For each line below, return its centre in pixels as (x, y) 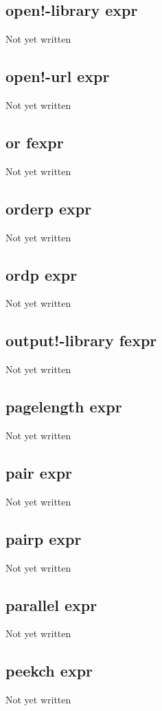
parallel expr (51, 604)
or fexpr (35, 142)
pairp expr (44, 538)
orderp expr (49, 208)
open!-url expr (58, 76)
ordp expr (42, 274)
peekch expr (49, 671)
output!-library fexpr (81, 340)
